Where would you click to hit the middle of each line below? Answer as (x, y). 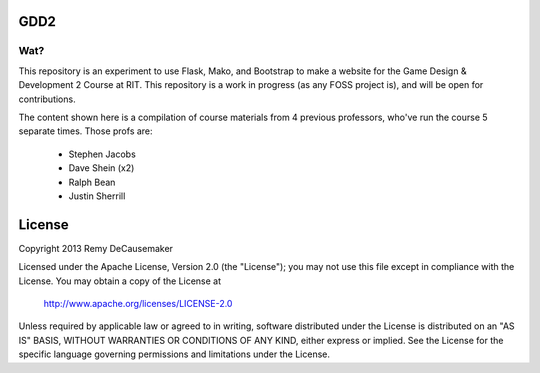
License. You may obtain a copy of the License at (120, 281)
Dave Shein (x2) (101, 168)
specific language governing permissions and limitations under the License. (174, 354)
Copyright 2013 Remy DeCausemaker (96, 248)
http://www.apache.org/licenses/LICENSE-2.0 (138, 303)
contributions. (47, 99)
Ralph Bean (92, 182)
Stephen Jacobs (102, 154)
